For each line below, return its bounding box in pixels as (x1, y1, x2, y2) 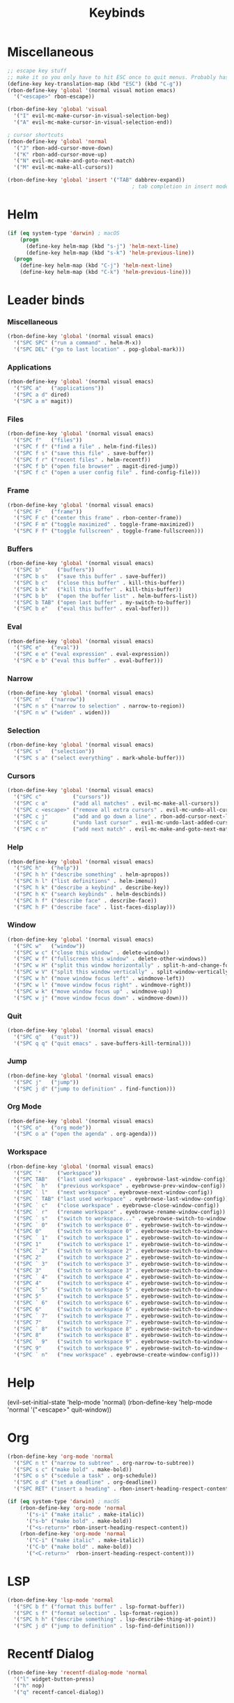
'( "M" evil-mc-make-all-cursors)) (13, 164, 114, 171)
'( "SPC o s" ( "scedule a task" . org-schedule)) (13, 1472, 157, 1479)
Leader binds (7, 292, 85, 308)
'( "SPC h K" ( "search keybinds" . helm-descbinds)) (13, 891, 167, 898)
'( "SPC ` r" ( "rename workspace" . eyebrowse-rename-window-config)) (13, 1208, 226, 1215)
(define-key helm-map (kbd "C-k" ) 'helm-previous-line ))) (19, 269, 192, 276)
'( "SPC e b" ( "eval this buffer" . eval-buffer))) (13, 657, 164, 664)
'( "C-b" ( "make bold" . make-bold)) (25, 1544, 132, 1551)
